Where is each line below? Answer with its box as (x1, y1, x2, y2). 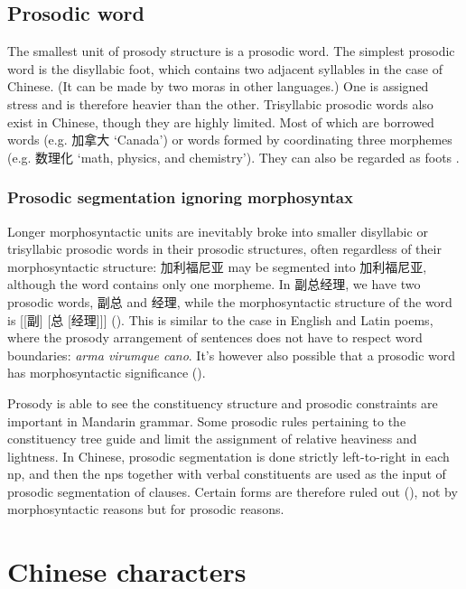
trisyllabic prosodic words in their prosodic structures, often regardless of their (7, 239, 442, 258)
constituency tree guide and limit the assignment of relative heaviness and (7, 429, 417, 448)
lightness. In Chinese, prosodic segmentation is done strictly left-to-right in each (7, 446, 450, 465)
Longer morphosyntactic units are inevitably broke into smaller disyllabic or (7, 221, 428, 240)
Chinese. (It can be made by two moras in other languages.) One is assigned (7, 77, 429, 96)
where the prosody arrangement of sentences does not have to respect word (7, 328, 423, 347)
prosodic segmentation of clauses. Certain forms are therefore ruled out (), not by (7, 481, 458, 500)
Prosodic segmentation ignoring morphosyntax (7, 186, 353, 209)
